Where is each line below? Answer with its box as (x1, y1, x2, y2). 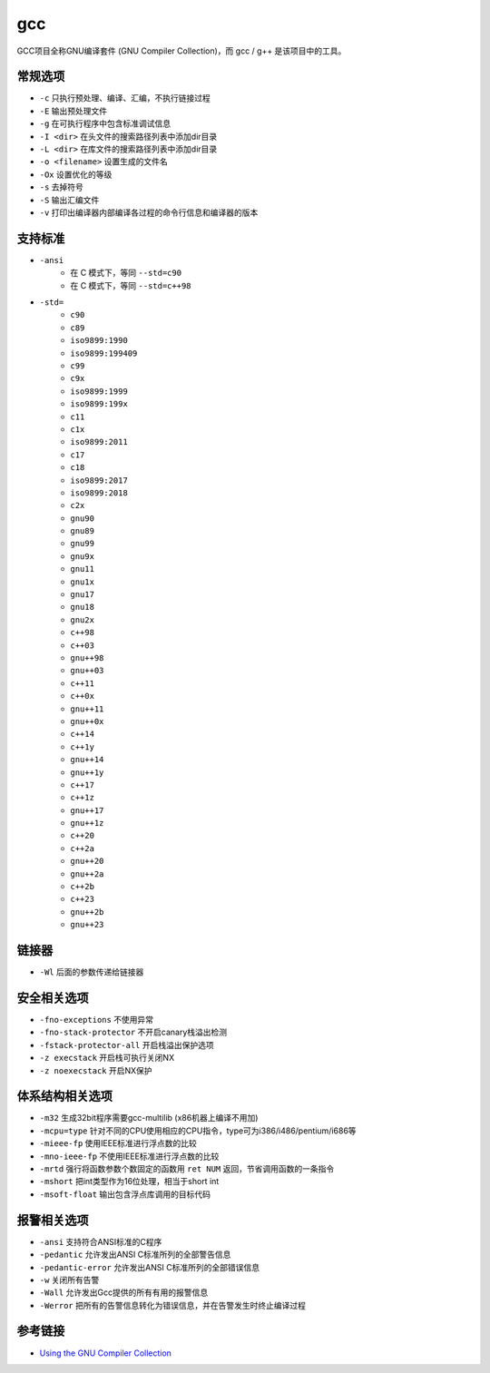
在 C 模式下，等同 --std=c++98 (70, 280, 191, 290)
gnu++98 (70, 652, 104, 662)
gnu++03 (70, 665, 104, 676)
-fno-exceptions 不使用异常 (39, 1015, 154, 1025)
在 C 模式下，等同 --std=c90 (70, 268, 181, 279)
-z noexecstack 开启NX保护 (39, 1064, 153, 1075)
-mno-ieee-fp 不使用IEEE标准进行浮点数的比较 (39, 1151, 220, 1162)
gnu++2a (70, 868, 104, 879)
